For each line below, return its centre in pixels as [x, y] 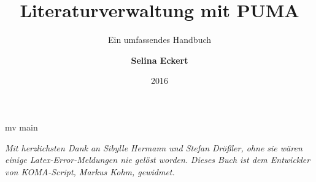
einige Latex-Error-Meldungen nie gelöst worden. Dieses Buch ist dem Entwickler [158, 160]
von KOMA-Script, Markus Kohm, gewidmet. [90, 171]
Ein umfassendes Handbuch [160, 40]
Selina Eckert [160, 60]
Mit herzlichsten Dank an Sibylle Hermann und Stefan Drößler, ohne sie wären [154, 147]
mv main [21, 127]
